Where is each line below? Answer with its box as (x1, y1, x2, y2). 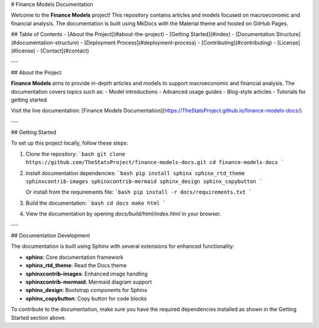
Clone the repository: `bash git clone (25, 150, 125, 158)
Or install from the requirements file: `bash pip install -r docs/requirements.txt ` (25, 189, 252, 196)
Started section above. (11, 314, 66, 321)
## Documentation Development (11, 232, 90, 239)
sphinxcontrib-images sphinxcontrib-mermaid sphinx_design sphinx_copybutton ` (25, 178, 263, 185)
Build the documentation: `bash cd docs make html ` (25, 199, 167, 206)
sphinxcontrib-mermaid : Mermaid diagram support (25, 278, 152, 286)
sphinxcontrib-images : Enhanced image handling (25, 270, 148, 277)
